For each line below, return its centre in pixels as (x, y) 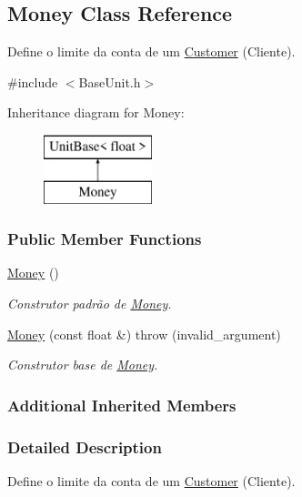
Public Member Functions (105, 239)
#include (33, 81)
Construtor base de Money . (83, 365)
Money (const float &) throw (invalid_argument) (144, 334)
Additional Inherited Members (122, 405)
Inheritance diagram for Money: (96, 112)
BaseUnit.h (110, 81)
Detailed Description (85, 446)
